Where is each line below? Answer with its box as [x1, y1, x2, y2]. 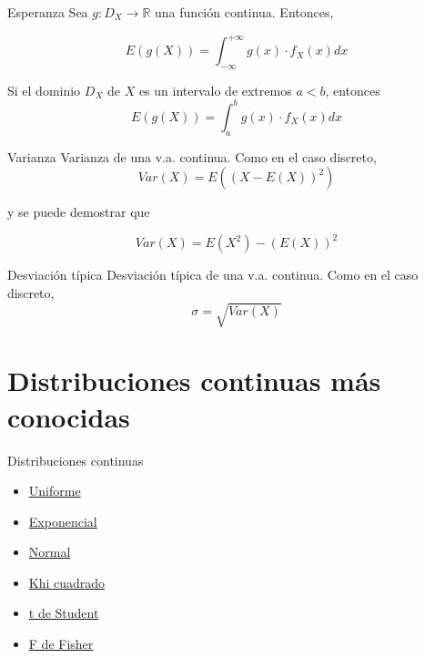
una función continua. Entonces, [155, 3, 334, 21]
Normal [28, 542, 71, 561]
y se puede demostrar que [7, 202, 150, 221]
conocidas [7, 397, 130, 435]
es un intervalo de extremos [138, 80, 292, 99]
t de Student [28, 603, 99, 622]
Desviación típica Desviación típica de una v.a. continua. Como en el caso [7, 265, 419, 284]
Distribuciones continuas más [7, 362, 381, 399]
